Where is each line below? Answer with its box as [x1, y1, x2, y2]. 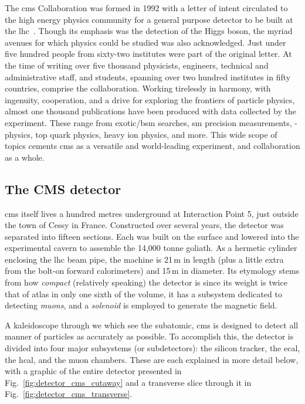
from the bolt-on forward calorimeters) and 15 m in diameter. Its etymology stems [5, 264, 300, 277]
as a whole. [5, 151, 45, 163]
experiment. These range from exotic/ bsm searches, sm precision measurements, [5, 116, 292, 128]
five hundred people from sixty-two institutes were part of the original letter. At [5, 47, 292, 60]
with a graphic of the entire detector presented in [5, 365, 182, 377]
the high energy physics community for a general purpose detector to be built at [5, 13, 293, 25]
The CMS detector [5, 179, 121, 198]
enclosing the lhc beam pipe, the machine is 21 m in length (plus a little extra [5, 253, 284, 265]
